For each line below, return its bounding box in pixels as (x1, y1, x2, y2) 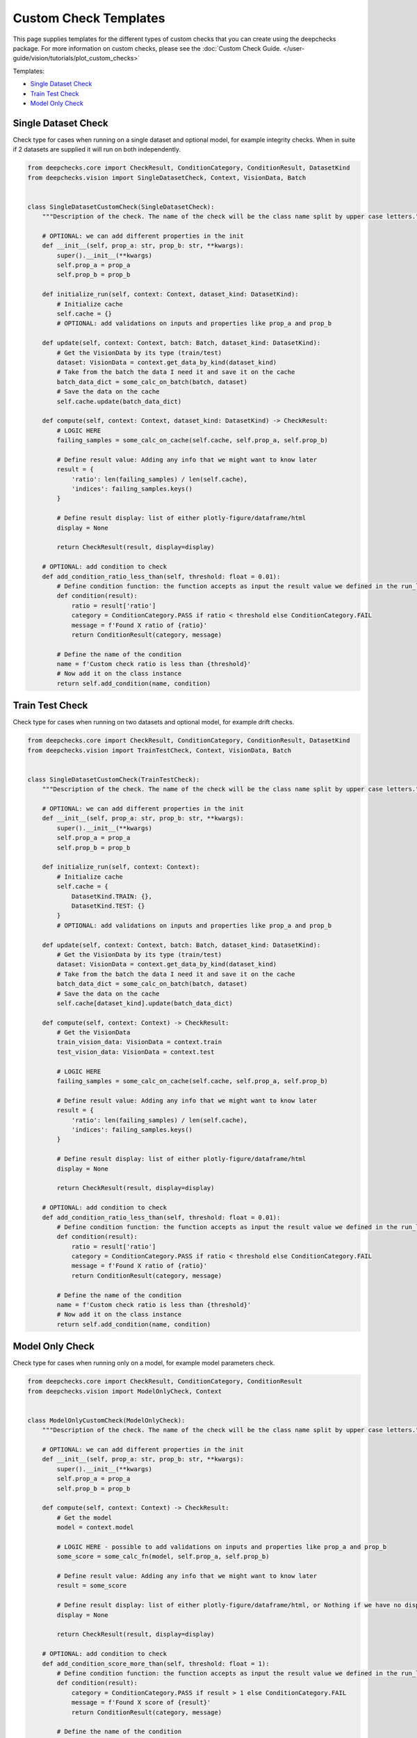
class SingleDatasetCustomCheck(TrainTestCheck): (27, 775, 200, 783)
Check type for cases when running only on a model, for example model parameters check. (13, 1359, 275, 1367)
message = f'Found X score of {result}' (71, 1698, 211, 1707)
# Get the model (56, 1513, 113, 1522)
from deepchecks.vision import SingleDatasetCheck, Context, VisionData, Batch (27, 174, 306, 181)
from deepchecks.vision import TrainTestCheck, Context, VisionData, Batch (27, 746, 292, 754)
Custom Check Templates (13, 10, 165, 26)
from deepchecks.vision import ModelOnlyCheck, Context (27, 1387, 222, 1395)
